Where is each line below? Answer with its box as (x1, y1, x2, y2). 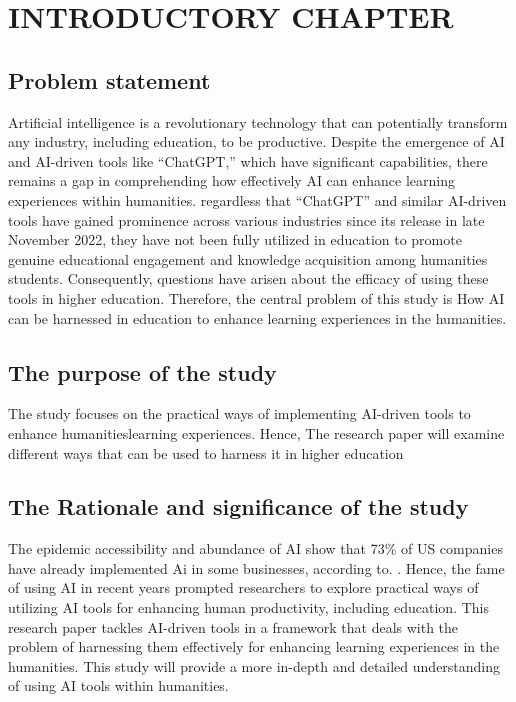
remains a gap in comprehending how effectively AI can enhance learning (8, 170, 456, 191)
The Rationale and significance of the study (8, 491, 469, 522)
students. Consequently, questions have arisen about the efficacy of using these (8, 268, 489, 289)
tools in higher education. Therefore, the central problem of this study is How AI (8, 287, 505, 308)
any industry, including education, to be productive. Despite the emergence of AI (8, 131, 505, 152)
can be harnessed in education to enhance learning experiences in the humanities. (8, 307, 507, 328)
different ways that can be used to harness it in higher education (8, 442, 404, 463)
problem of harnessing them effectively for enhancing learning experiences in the (8, 636, 500, 657)
